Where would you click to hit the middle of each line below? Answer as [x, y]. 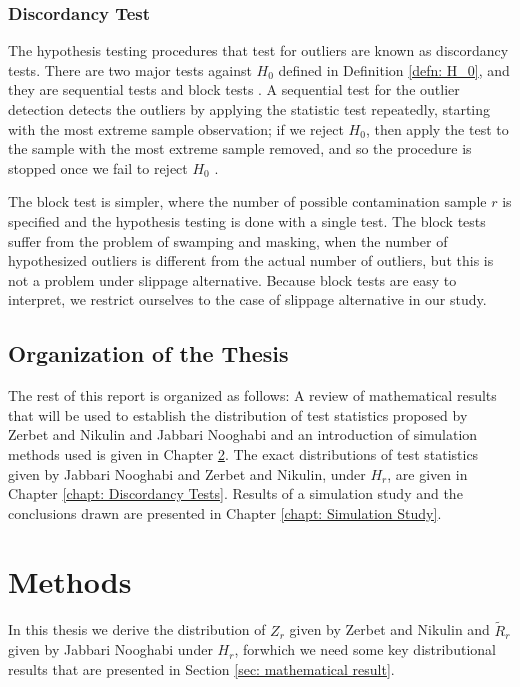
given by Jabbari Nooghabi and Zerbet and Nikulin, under [187, 473]
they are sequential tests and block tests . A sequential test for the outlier [234, 89]
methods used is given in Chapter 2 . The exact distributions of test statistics [243, 453]
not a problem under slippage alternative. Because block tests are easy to [232, 279]
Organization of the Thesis [148, 353]
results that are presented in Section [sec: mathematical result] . [201, 668]
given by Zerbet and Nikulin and [389, 629]
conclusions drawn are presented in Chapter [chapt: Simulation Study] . [225, 512]
